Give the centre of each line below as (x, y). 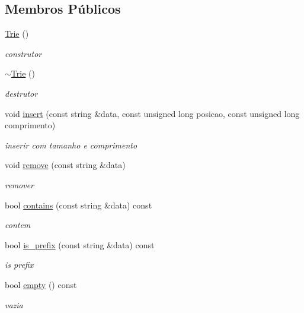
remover (20, 184)
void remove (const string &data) (65, 165)
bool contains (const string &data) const (79, 205)
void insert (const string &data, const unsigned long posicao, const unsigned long (152, 113)
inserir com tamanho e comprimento (71, 145)
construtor (23, 53)
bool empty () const (41, 284)
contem (18, 225)
